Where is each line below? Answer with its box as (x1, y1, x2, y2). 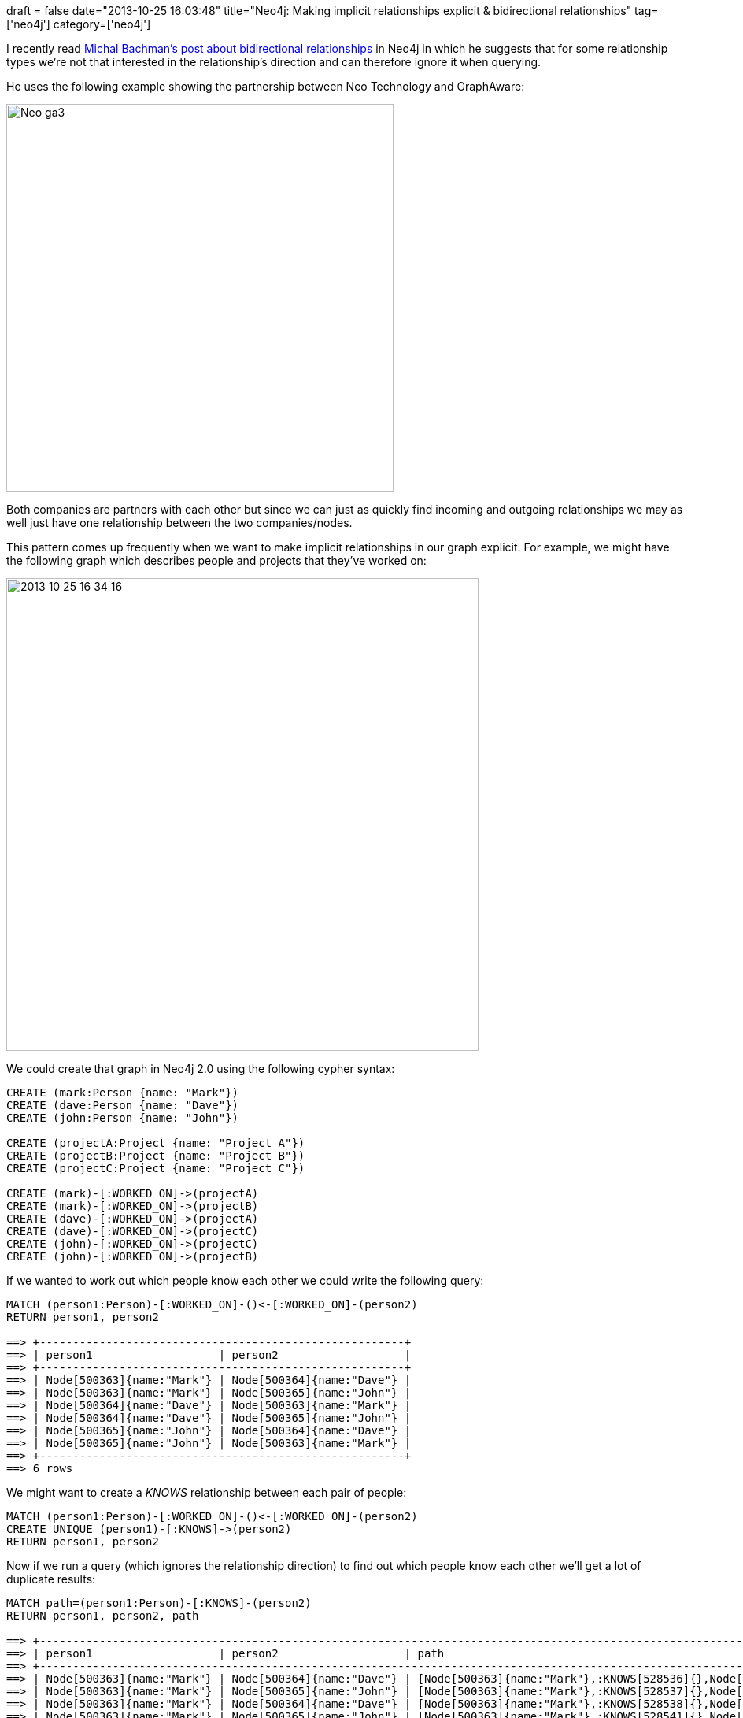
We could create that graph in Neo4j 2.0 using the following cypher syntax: (6, 1062, 395, 1075)
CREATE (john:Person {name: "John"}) (6, 1111, 239, 1124)
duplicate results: (6, 1572, 96, 1586)
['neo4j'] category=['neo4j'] (6, 17, 151, 31)
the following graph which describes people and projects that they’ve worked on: (6, 554, 427, 567)
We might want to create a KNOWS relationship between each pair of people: (6, 1486, 407, 1499)
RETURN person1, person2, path (6, 1609, 199, 1622)
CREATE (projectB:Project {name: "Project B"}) (6, 1149, 305, 1162)
